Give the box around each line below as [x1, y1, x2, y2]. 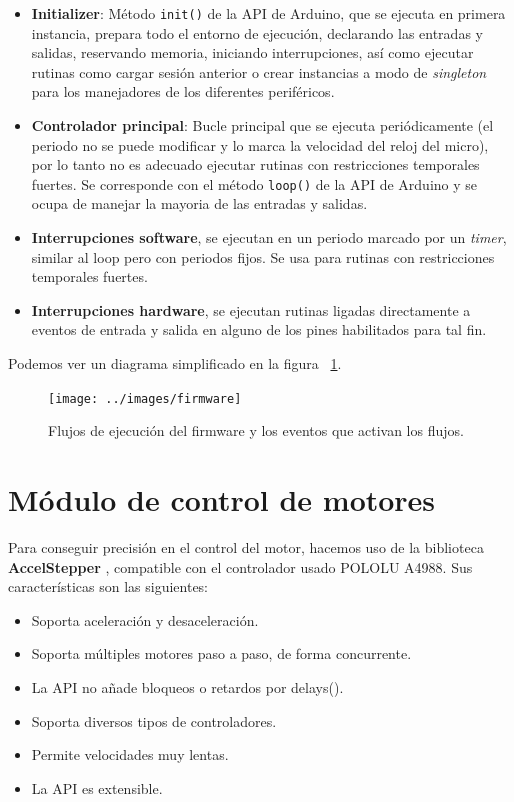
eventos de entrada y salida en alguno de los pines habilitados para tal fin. [31, 319, 487, 340]
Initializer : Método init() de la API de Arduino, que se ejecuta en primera [31, 3, 506, 23]
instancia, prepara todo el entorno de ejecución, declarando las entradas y [31, 22, 483, 43]
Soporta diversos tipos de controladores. [31, 710, 277, 731]
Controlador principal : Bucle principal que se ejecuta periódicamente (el [31, 115, 494, 136]
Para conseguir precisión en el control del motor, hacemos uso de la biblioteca [8, 537, 484, 557]
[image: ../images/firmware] [48, 391, 242, 406]
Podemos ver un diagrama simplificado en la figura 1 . [8, 353, 342, 374]
